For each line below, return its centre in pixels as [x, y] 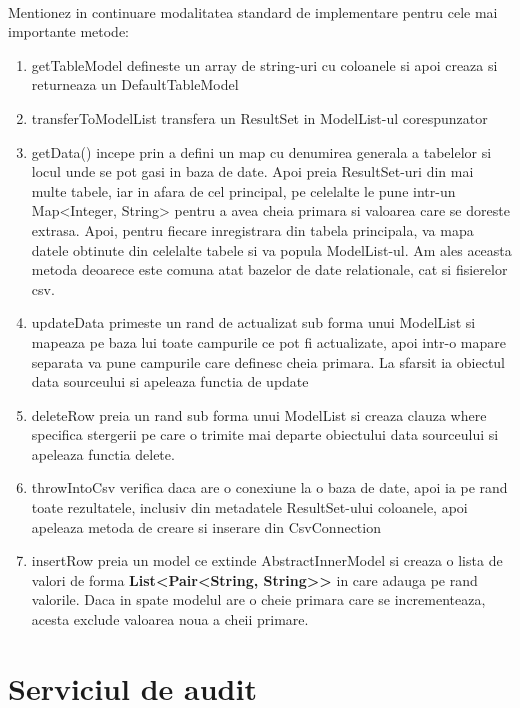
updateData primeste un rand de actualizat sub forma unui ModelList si [253, 322]
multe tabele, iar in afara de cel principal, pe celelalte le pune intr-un [243, 190]
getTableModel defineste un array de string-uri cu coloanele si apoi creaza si [264, 64]
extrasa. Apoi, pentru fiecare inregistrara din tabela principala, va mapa [252, 229]
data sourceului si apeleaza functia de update [170, 381]
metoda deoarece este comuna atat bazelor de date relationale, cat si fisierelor [269, 269]
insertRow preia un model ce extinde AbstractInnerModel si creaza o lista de [267, 560]
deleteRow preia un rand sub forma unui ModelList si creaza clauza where [259, 414]
